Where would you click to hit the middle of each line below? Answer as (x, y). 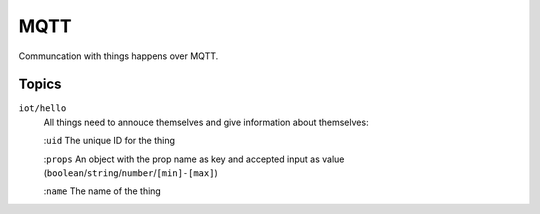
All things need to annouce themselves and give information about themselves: (206, 122)
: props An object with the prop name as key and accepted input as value (194, 159)
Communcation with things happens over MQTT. (118, 56)
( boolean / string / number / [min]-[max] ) (131, 173)
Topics (40, 84)
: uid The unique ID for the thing (109, 141)
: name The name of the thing (102, 191)
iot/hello (42, 108)
